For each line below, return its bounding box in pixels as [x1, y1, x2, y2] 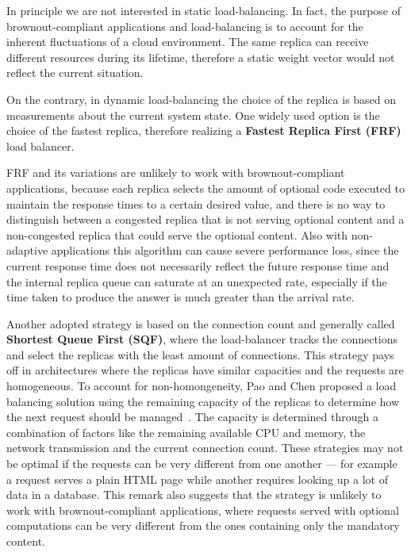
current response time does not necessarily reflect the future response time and [6, 257, 390, 274]
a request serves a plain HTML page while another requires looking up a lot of [6, 470, 388, 487]
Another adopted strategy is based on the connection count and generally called [6, 315, 395, 332]
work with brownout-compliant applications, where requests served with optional [6, 501, 399, 518]
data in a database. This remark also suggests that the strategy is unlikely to [6, 486, 382, 503]
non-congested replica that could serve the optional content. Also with [6, 226, 348, 243]
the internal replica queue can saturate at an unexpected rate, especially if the [6, 273, 387, 289]
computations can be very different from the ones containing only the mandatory [6, 517, 400, 534]
